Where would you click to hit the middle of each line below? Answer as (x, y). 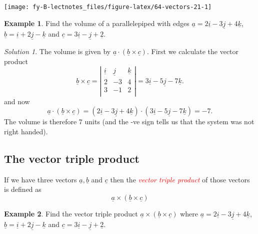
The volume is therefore (40, 122)
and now (17, 101)
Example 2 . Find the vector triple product (71, 213)
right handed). (26, 131)
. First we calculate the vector (193, 51)
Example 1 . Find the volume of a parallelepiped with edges (97, 23)
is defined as (23, 189)
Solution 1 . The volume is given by (57, 51)
